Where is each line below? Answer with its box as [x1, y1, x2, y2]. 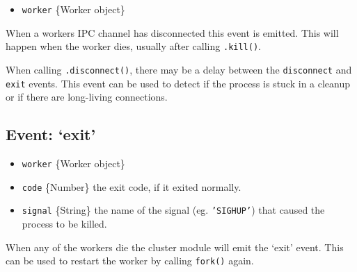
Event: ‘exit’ [6, 124, 96, 145]
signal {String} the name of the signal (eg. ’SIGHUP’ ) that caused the [22, 203, 325, 217]
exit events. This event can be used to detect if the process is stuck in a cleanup [6, 76, 351, 90]
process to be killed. [22, 216, 107, 230]
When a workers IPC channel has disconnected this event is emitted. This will [6, 25, 339, 40]
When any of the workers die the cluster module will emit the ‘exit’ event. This [6, 239, 344, 254]
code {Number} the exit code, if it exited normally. [22, 179, 241, 194]
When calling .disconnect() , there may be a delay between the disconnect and [6, 62, 352, 76]
